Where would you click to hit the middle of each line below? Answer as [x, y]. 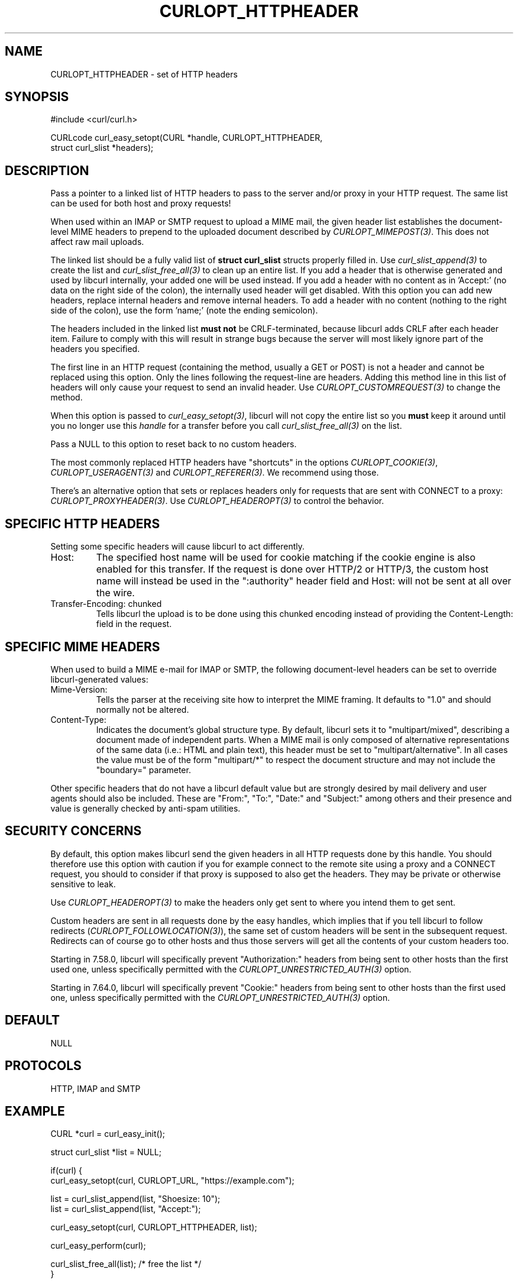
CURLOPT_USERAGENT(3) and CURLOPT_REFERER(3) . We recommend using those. [215, 473]
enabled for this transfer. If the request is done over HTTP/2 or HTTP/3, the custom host [292, 569]
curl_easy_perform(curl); [98, 1246]
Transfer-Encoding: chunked [106, 604]
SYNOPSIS [37, 97]
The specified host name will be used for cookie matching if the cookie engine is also [286, 558]
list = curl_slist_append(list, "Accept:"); [126, 1209]
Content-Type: [78, 719]
